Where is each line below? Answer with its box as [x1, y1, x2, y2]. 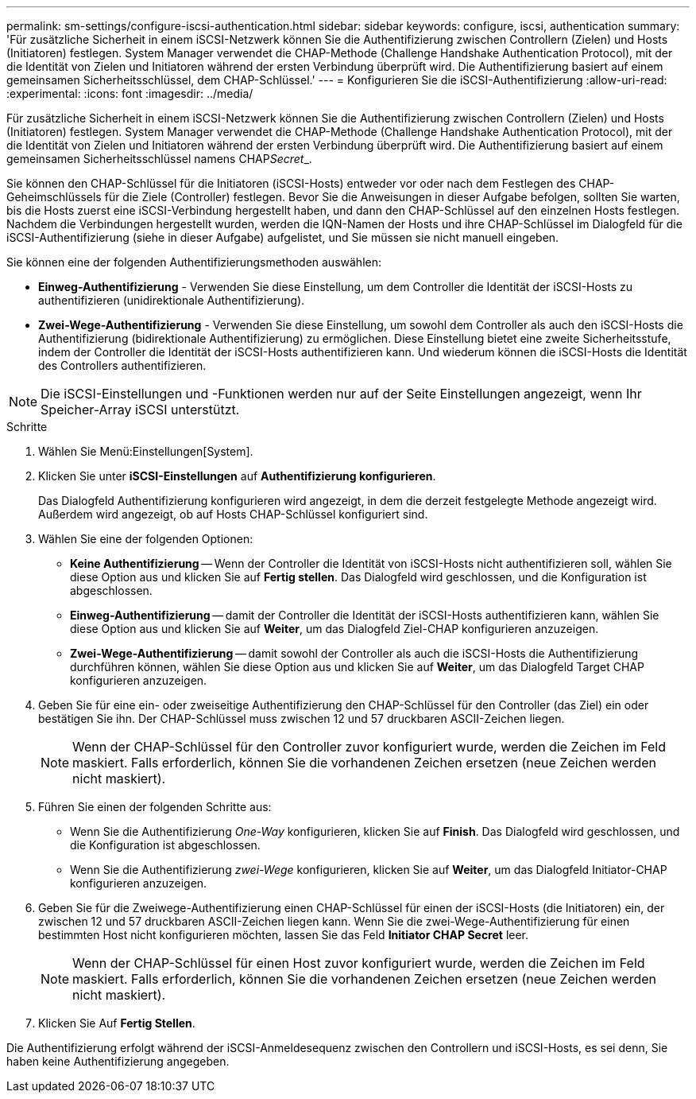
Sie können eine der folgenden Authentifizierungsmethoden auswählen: [6, 255, 381, 269]
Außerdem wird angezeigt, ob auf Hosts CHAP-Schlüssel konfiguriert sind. [38, 507, 428, 521]
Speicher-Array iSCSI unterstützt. [41, 402, 240, 417]
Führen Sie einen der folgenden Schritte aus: [38, 800, 272, 814]
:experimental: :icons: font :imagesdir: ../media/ [6, 87, 253, 100]
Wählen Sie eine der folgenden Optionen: [38, 532, 253, 546]
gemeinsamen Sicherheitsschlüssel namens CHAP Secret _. [6, 152, 312, 165]
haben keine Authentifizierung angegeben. [6, 1054, 230, 1068]
